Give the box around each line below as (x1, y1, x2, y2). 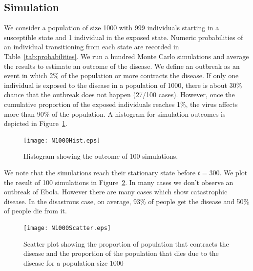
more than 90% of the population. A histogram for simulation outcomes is (4, 108, 226, 119)
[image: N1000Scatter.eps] (23, 224, 111, 231)
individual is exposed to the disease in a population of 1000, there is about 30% (4, 80, 242, 90)
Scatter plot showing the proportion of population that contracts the (23, 238, 229, 249)
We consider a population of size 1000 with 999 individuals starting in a (4, 22, 219, 33)
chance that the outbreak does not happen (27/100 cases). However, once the (4, 89, 235, 100)
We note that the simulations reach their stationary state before (4, 167, 196, 177)
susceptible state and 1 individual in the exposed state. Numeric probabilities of (4, 32, 243, 42)
